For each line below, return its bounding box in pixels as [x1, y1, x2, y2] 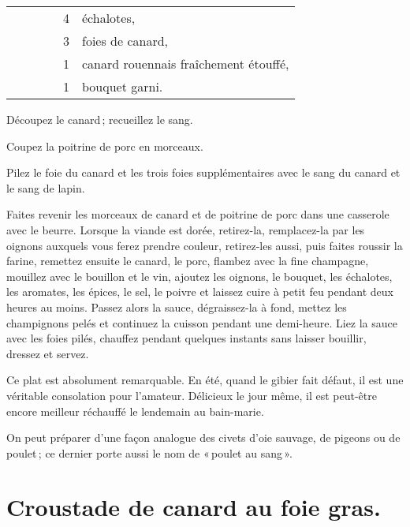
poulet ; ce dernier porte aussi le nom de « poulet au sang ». [6, 444, 293, 461]
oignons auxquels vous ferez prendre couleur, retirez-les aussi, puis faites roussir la [6, 237, 403, 253]
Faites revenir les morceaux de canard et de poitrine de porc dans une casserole [6, 206, 389, 222]
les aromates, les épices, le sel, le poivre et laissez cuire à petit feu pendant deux [6, 283, 393, 300]
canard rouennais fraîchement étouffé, [82, 54, 289, 73]
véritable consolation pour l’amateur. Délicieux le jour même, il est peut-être [6, 387, 377, 403]
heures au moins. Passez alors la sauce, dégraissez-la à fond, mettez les [6, 298, 347, 315]
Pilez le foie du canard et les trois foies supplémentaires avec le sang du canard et [6, 164, 401, 181]
